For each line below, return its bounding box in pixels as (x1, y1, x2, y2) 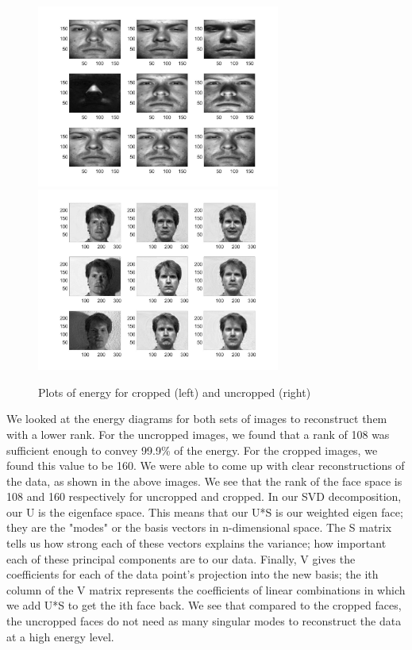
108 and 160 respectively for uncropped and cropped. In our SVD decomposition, (6, 488, 402, 505)
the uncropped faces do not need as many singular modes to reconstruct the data (6, 613, 402, 629)
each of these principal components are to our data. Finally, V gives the (6, 550, 356, 567)
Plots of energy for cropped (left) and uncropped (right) (38, 383, 311, 400)
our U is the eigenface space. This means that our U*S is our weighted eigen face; (6, 503, 403, 520)
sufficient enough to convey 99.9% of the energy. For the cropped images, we (6, 441, 378, 458)
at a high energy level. (6, 628, 114, 644)
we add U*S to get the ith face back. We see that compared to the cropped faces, (6, 597, 402, 613)
